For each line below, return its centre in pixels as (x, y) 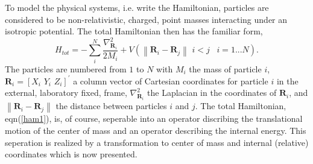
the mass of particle (225, 68)
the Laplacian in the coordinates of (212, 93)
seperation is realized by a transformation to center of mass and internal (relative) (157, 142)
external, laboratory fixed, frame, (66, 93)
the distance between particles (111, 106)
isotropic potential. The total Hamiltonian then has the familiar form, (134, 31)
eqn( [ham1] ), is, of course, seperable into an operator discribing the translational (154, 118)
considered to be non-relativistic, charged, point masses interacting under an (146, 19)
